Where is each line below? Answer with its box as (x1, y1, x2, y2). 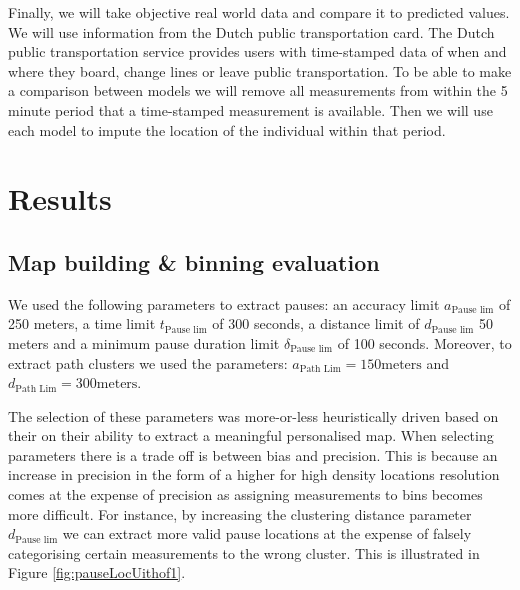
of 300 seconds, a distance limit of (212, 313, 420, 334)
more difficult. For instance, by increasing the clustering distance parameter (8, 503, 472, 524)
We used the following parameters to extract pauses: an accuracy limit (8, 293, 440, 314)
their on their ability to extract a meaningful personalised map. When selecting (8, 425, 494, 446)
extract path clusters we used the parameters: (8, 352, 288, 373)
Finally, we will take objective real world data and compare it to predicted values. (8, 2, 510, 22)
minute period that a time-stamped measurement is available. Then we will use (8, 99, 493, 120)
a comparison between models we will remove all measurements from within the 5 (8, 80, 508, 101)
